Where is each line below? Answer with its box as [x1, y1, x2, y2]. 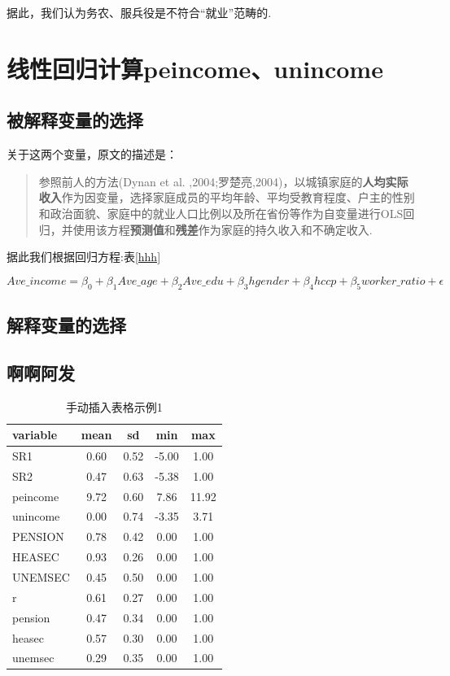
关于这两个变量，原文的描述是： [7, 146, 177, 163]
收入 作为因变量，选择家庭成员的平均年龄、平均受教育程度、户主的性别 [38, 189, 415, 206]
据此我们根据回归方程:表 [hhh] [7, 248, 161, 265]
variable [12, 426, 58, 443]
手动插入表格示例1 [65, 398, 163, 415]
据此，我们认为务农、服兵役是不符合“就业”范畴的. [7, 4, 272, 20]
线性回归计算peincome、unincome [7, 51, 383, 85]
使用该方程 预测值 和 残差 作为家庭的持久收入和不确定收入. [72, 220, 373, 238]
